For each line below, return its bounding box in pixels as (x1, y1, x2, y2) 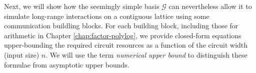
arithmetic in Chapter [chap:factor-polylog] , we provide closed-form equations (4, 30, 241, 40)
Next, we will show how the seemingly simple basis (4, 1, 159, 11)
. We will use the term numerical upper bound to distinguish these (45, 49, 247, 60)
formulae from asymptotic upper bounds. (4, 59, 129, 70)
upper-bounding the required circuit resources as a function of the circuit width (4, 40, 248, 50)
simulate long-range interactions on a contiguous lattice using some (4, 10, 209, 21)
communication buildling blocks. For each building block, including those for (4, 20, 238, 31)
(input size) (4, 49, 39, 60)
